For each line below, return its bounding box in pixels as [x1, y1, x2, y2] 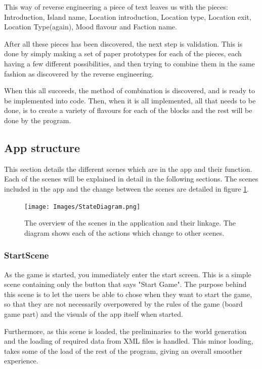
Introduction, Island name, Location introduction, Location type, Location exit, [4, 11, 251, 22]
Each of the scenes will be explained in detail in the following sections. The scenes [4, 173, 258, 184]
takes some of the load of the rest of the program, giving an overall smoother [4, 345, 243, 356]
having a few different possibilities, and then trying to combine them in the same [4, 58, 255, 68]
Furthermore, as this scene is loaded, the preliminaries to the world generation [4, 325, 247, 336]
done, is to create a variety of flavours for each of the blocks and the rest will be [4, 105, 252, 116]
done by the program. [4, 115, 71, 125]
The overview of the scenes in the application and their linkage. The [24, 217, 236, 228]
